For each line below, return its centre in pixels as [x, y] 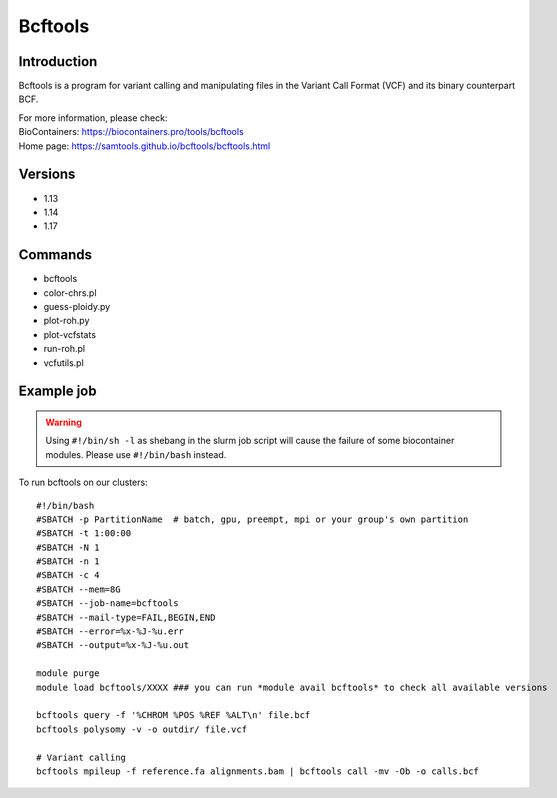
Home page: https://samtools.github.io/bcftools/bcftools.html [144, 146]
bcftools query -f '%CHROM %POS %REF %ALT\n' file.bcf [173, 715]
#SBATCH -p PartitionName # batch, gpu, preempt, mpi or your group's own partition [252, 519]
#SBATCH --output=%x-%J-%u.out [113, 645]
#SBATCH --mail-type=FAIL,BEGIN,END [126, 617]
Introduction [58, 61]
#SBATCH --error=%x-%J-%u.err [110, 631]
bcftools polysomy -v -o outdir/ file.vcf [142, 729]
